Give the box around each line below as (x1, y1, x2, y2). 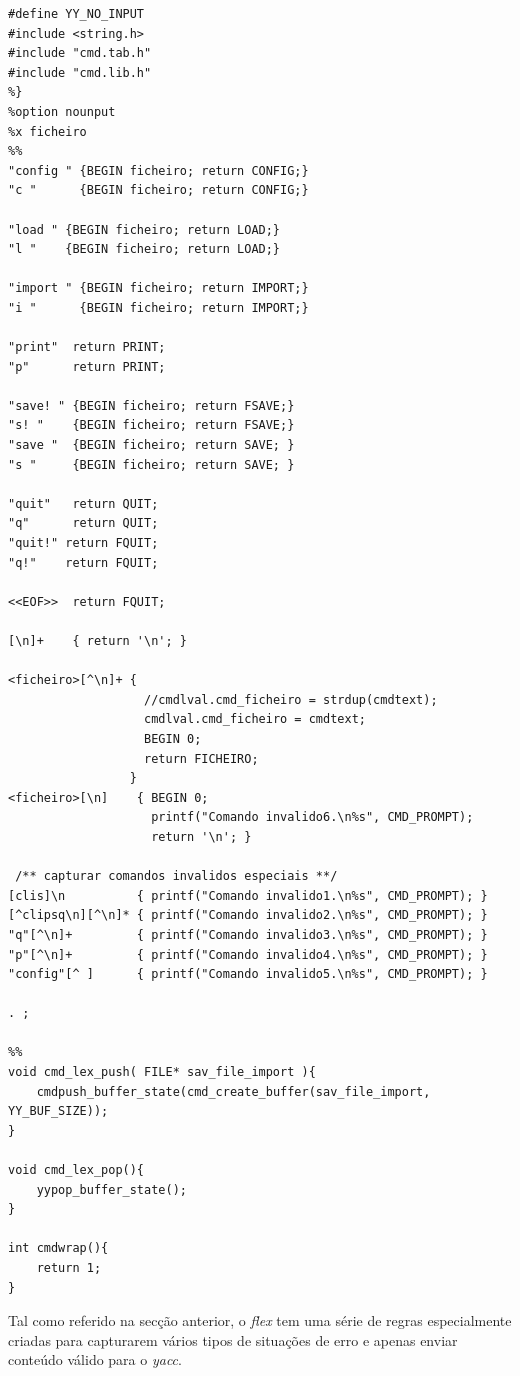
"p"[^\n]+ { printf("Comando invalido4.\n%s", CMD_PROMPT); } (8, 947, 488, 962)
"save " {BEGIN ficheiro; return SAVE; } (8, 438, 295, 453)
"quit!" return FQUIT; (8, 536, 159, 551)
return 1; (36, 1261, 102, 1275)
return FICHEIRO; (144, 751, 259, 766)
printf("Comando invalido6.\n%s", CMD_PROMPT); (151, 810, 474, 825)
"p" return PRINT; (8, 359, 166, 374)
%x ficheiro (8, 124, 87, 139)
